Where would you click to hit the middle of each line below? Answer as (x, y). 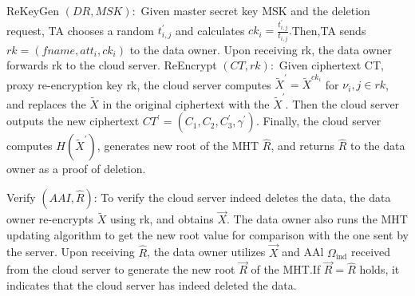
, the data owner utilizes (206, 252)
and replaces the (46, 103)
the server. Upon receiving (71, 252)
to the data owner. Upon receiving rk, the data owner (261, 49)
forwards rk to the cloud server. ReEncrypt (112, 65)
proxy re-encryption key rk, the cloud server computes (139, 84)
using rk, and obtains (162, 219)
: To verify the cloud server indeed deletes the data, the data (242, 197)
